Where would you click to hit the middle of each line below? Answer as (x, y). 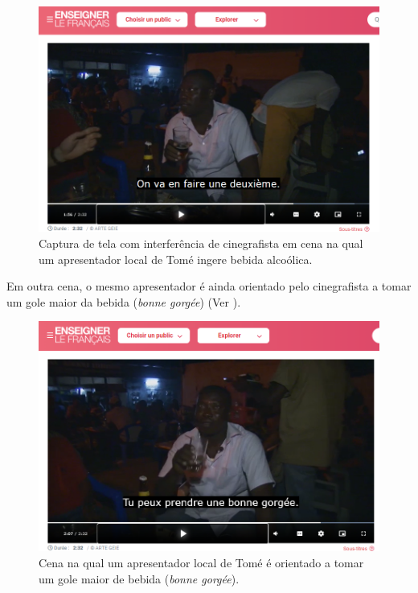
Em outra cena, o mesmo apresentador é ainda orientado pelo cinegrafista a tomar (209, 286)
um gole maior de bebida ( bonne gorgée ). (139, 578)
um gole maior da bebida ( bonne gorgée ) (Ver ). (124, 301)
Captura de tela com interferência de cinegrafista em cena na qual (201, 243)
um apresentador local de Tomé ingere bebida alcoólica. (176, 259)
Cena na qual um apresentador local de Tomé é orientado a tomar (201, 563)
